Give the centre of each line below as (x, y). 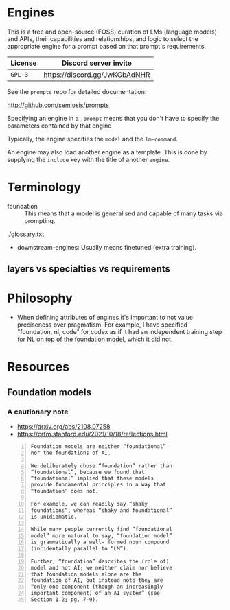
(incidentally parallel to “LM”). (80, 549)
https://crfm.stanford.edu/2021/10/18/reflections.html (92, 434)
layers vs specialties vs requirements (89, 269)
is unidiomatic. (54, 517)
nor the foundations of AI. (71, 453)
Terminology (44, 187)
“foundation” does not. (65, 491)
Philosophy (40, 298)
